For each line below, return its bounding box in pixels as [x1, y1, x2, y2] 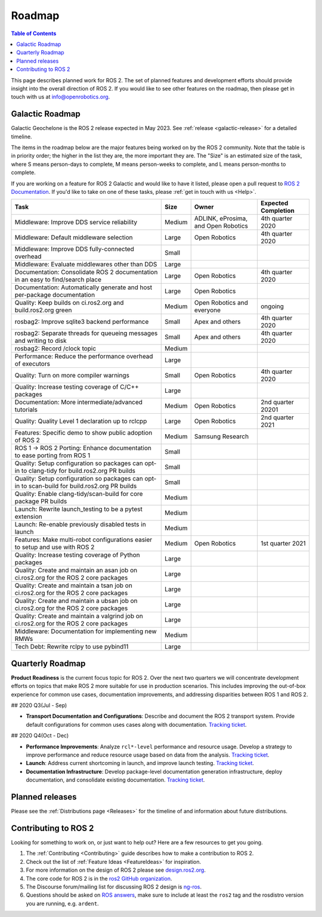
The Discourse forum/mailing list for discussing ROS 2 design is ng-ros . [26, 883, 202, 890]
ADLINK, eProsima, [194, 215, 248, 223]
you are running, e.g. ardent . [26, 900, 99, 907]
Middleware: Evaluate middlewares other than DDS [14, 260, 157, 268]
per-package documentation [14, 291, 95, 299]
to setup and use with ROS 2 [14, 543, 95, 552]
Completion [260, 206, 295, 215]
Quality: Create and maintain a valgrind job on [14, 612, 143, 620]
